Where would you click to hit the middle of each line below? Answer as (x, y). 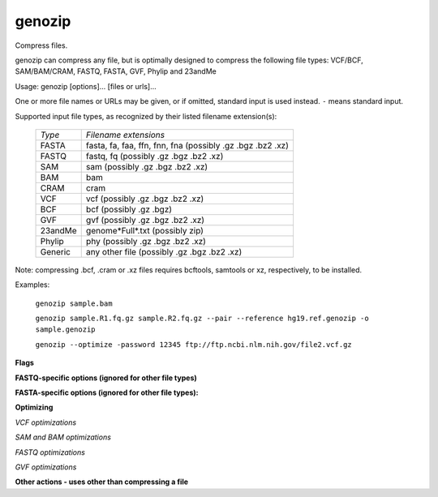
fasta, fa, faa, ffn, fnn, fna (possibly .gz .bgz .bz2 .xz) (187, 145)
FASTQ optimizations (50, 452)
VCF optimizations (46, 422)
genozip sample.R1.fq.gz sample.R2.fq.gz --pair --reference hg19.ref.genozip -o (202, 319)
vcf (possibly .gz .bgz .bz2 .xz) (145, 199)
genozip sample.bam (74, 303)
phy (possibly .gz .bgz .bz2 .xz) (146, 241)
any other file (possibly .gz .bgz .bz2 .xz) (164, 251)
